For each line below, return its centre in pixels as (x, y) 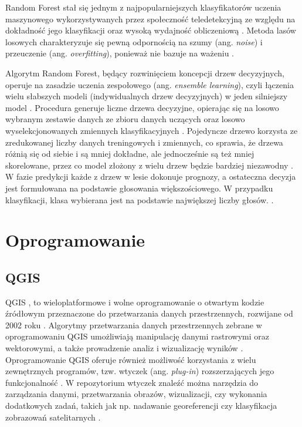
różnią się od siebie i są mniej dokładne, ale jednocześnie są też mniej (130, 154)
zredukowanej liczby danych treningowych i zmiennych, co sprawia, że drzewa (144, 142)
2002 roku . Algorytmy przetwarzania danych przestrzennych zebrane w (134, 325)
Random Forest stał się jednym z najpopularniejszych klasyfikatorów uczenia (143, 7)
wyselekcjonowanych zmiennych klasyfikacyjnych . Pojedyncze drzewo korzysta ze (152, 130)
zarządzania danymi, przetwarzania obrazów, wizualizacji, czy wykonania (136, 394)
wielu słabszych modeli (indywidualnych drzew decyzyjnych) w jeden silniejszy (147, 96)
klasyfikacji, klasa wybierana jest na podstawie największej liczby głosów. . (140, 199)
